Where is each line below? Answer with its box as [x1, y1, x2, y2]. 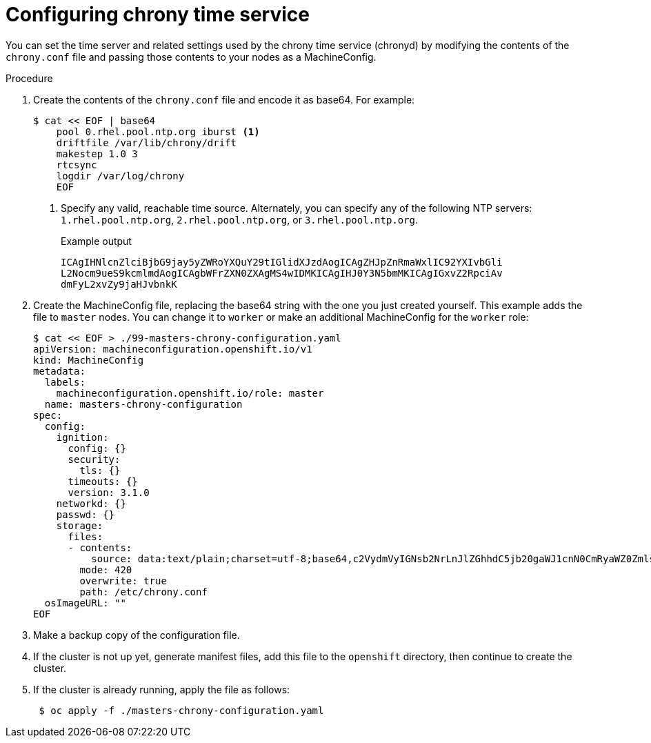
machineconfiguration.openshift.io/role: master [56, 387, 324, 399]
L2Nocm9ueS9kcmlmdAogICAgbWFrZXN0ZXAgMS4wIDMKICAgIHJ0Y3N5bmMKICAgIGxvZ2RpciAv [61, 267, 503, 279]
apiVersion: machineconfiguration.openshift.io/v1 [33, 343, 312, 355]
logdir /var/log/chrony [56, 170, 185, 181]
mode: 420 [79, 564, 132, 575]
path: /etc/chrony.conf [79, 586, 208, 597]
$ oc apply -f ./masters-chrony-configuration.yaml [39, 704, 324, 716]
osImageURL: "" [44, 597, 126, 608]
